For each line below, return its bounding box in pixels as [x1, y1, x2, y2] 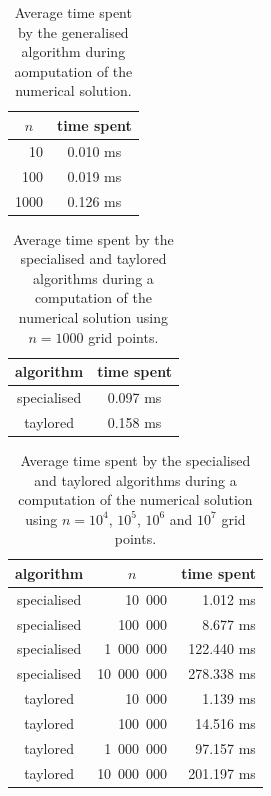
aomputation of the [14, 60, 133, 81]
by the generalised [18, 21, 129, 42]
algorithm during [21, 41, 126, 62]
